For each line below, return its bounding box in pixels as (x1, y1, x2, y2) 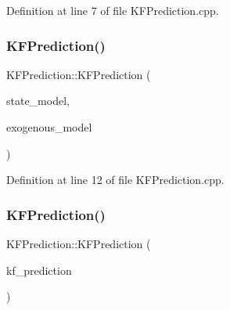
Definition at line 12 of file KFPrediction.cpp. (6, 171, 225, 188)
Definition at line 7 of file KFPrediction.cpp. (6, 2, 219, 18)
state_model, (6, 92, 70, 109)
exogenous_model (6, 119, 92, 135)
